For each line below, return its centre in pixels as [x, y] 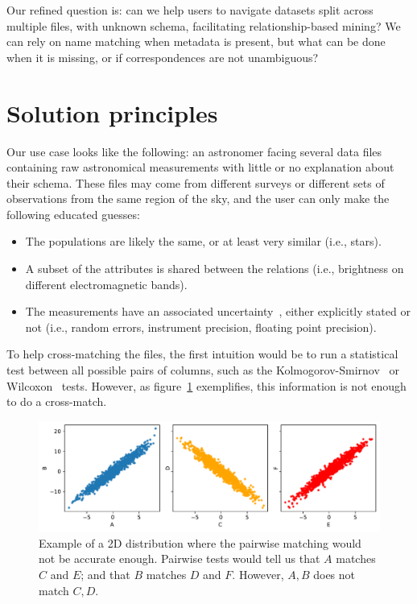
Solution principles [112, 112]
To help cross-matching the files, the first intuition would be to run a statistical [202, 354]
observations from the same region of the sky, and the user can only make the [198, 199]
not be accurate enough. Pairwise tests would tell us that [180, 558]
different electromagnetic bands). [106, 284]
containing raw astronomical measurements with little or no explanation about [200, 167]
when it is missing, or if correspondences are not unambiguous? [163, 57]
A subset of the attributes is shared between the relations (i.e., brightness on [215, 269]
